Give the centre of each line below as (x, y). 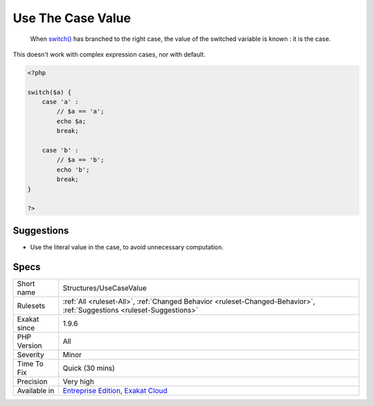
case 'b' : (60, 150)
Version (29, 345)
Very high (79, 381)
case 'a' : (60, 102)
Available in (36, 390)
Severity (30, 355)
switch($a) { (50, 92)
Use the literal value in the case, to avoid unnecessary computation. (127, 247)
